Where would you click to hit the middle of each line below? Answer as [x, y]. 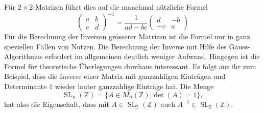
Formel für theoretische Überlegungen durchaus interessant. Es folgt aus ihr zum [130, 66]
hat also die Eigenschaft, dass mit [57, 104]
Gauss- [239, 46]
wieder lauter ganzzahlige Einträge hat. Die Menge [134, 86]
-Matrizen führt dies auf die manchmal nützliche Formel [120, 7]
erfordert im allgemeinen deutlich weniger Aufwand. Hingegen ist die [152, 56]
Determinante [26, 86]
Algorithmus [23, 56]
